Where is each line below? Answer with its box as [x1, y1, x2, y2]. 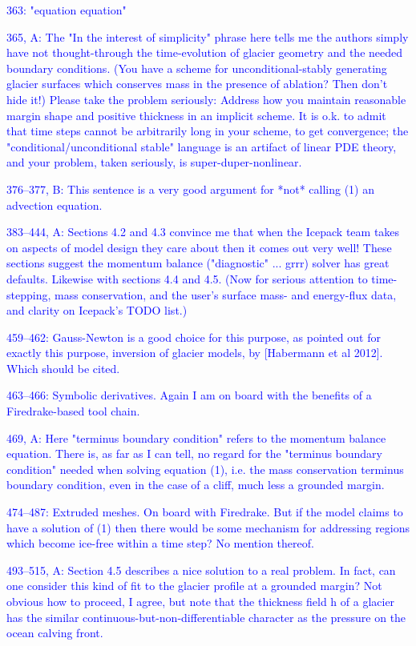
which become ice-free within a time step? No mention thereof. [6, 535, 314, 552]
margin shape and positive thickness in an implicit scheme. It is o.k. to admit [6, 106, 386, 123]
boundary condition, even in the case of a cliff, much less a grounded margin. [6, 476, 385, 493]
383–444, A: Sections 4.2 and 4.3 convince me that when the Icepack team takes [6, 223, 400, 240]
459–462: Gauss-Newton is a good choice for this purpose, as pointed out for [6, 328, 381, 345]
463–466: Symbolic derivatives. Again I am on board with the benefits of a [6, 387, 372, 403]
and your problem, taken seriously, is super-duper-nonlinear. [6, 154, 302, 171]
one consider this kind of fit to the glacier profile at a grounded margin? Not [6, 577, 382, 594]
